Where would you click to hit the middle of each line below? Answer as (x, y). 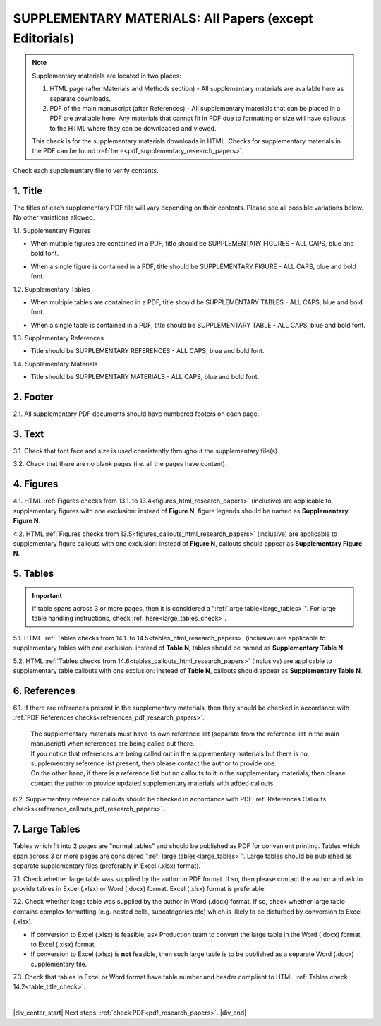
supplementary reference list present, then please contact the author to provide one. (153, 763)
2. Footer (33, 397)
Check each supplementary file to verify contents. (86, 170)
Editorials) (44, 38)
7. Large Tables (47, 829)
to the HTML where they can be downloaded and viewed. (133, 128)
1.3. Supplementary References (59, 338)
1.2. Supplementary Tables (52, 289)
